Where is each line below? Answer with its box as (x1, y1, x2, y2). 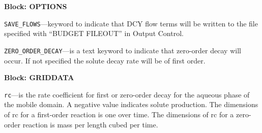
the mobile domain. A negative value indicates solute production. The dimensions (4, 99, 258, 110)
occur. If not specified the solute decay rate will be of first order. (4, 55, 206, 65)
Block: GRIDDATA (4, 72, 74, 83)
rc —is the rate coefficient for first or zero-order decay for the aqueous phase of (4, 89, 250, 99)
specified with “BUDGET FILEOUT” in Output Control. (4, 28, 184, 39)
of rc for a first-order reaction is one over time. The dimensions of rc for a (4, 109, 234, 119)
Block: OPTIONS (4, 1, 67, 11)
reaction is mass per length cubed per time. (22, 119, 158, 129)
